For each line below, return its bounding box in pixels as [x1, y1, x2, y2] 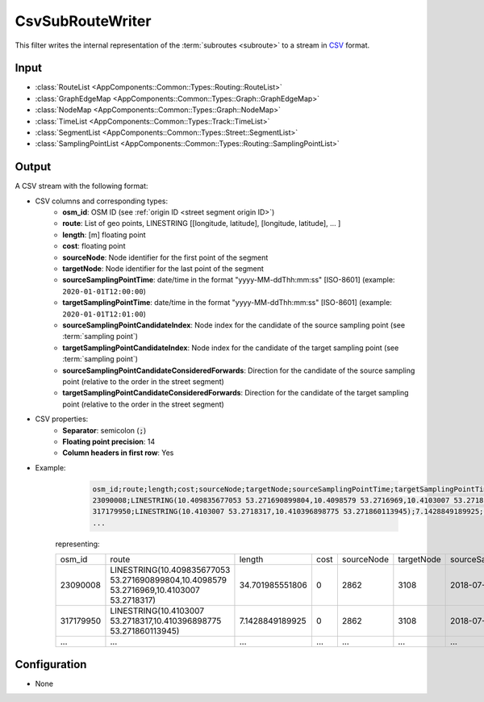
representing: [55, 539, 100, 549]
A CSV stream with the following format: [15, 182, 148, 191]
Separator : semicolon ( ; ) [62, 425, 147, 435]
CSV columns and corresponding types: [35, 196, 169, 206]
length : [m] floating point [62, 230, 146, 240]
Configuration [15, 658, 87, 671]
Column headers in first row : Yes [62, 448, 174, 458]
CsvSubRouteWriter [15, 12, 152, 30]
